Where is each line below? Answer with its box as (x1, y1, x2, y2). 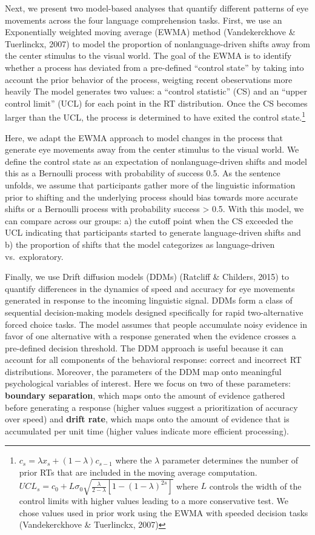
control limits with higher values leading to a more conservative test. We (19, 494, 288, 507)
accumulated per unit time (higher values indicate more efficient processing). (5, 424, 289, 437)
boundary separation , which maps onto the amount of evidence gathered (5, 389, 285, 402)
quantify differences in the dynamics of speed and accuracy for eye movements (5, 282, 295, 294)
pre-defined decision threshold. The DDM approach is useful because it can (5, 341, 283, 354)
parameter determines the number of (162, 454, 299, 467)
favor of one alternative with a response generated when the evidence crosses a (5, 330, 296, 342)
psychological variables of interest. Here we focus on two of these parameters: (5, 377, 291, 390)
